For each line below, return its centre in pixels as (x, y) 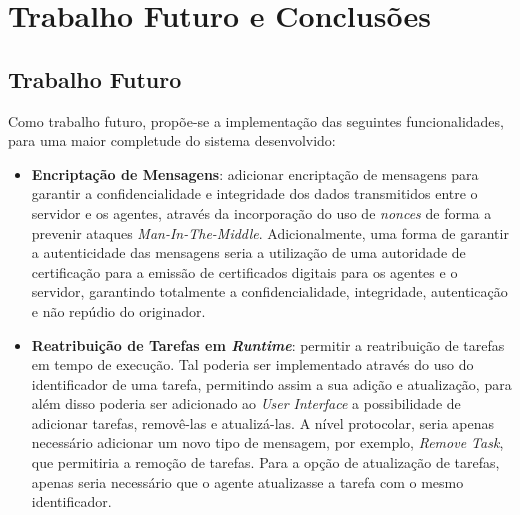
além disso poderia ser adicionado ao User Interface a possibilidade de (246, 403)
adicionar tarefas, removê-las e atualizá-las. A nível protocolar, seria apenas (263, 422)
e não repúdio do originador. (118, 310)
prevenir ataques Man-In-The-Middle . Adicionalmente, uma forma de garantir (270, 232)
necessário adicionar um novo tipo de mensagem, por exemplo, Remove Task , (267, 442)
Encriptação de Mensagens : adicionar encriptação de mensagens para (255, 173)
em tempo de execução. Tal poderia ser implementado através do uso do (252, 364)
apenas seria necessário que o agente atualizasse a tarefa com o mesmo (247, 481)
